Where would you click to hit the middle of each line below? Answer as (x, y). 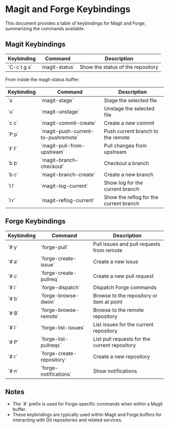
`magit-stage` (57, 100)
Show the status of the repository (119, 67)
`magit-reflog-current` (68, 200)
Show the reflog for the (131, 197)
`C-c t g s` (20, 67)
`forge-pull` (55, 247)
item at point (108, 302)
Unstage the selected (129, 108)
